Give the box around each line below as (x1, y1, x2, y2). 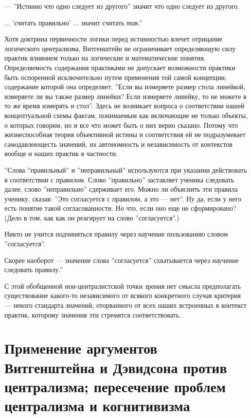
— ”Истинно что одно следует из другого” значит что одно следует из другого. (4, 1, 240, 11)
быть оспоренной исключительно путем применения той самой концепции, (4, 72, 227, 82)
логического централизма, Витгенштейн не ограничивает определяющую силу (4, 43, 236, 53)
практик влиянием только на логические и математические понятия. (4, 53, 206, 63)
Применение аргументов (4, 338, 158, 358)
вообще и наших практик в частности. (4, 148, 118, 159)
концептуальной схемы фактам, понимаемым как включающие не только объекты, (4, 110, 248, 120)
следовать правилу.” (4, 264, 63, 275)
